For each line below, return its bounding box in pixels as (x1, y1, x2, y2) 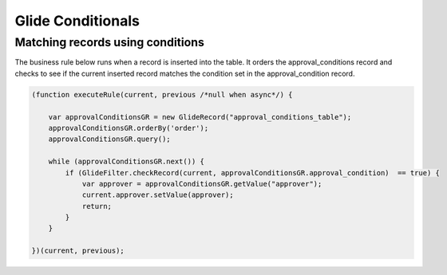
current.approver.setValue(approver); (81, 191, 235, 199)
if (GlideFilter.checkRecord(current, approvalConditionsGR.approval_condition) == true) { (65, 168, 441, 177)
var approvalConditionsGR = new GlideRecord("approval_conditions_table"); (48, 112, 352, 121)
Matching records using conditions (14, 35, 205, 49)
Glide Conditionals (14, 12, 140, 29)
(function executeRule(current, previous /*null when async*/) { (31, 90, 293, 99)
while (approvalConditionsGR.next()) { (48, 157, 205, 167)
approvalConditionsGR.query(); (48, 135, 171, 143)
